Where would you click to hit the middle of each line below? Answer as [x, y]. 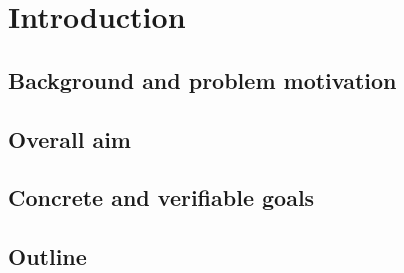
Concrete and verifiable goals [161, 197]
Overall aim [69, 138]
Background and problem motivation [202, 79]
